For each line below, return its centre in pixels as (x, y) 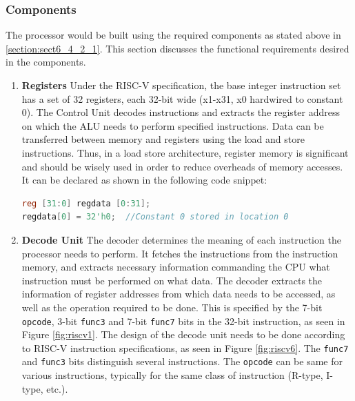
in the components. (46, 62)
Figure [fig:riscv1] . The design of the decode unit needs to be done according (183, 334)
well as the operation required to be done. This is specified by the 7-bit (172, 307)
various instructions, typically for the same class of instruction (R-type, (172, 375)
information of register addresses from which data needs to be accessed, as (179, 294)
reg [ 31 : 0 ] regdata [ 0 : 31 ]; (86, 203)
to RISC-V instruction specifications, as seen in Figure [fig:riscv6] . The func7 (185, 348)
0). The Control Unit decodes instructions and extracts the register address (181, 112)
